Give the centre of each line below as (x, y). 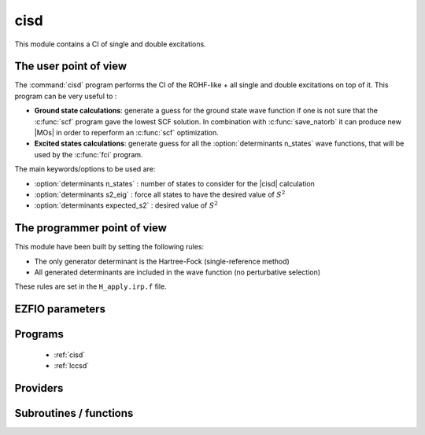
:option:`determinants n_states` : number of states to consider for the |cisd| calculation (174, 183)
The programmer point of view (91, 228)
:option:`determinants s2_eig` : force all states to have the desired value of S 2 (160, 194)
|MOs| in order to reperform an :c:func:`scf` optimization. (127, 133)
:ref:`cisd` (70, 355)
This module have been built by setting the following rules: (109, 247)
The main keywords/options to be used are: (85, 169)
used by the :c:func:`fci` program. (89, 154)
